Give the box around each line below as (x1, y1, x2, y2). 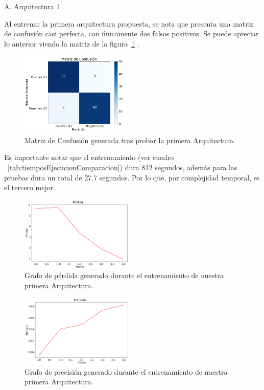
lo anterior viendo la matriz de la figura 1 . (4, 38, 139, 49)
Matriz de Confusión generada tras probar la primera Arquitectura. (25, 134, 235, 145)
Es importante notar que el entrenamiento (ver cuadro (4, 152, 174, 163)
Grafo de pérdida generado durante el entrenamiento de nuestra (25, 270, 224, 281)
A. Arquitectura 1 (4, 1, 60, 11)
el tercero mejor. (4, 182, 56, 193)
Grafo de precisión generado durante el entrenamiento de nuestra (25, 366, 228, 377)
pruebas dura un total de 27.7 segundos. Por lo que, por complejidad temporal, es (4, 172, 260, 182)
